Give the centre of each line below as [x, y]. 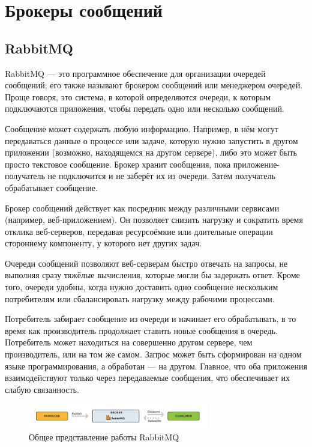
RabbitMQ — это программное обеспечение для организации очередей [135, 73]
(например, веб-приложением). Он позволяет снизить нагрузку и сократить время [154, 220]
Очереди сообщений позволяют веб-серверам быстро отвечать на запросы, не [146, 263]
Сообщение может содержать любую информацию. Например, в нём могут [142, 128]
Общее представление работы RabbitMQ [104, 436]
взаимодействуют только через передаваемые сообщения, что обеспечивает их [148, 378]
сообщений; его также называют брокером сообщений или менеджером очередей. [154, 85]
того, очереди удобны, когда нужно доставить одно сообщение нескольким [142, 287]
